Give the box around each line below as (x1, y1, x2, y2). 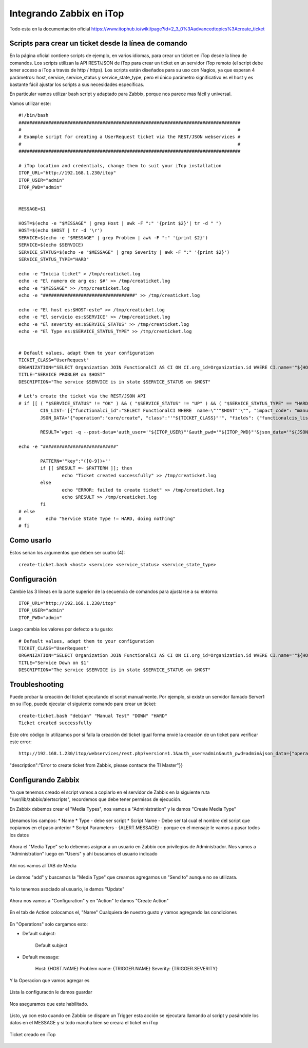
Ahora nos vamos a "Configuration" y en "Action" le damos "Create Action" (9, 898, 169, 904)
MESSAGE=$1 (18, 206, 46, 212)
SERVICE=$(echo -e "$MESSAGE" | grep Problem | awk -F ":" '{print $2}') (18, 235, 208, 240)
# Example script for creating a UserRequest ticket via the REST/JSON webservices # (18, 134, 241, 140)
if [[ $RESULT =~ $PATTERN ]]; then (40, 465, 133, 471)
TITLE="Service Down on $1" (18, 659, 89, 666)
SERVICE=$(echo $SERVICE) (18, 242, 84, 248)
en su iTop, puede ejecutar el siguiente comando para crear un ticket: (9, 701, 157, 707)
